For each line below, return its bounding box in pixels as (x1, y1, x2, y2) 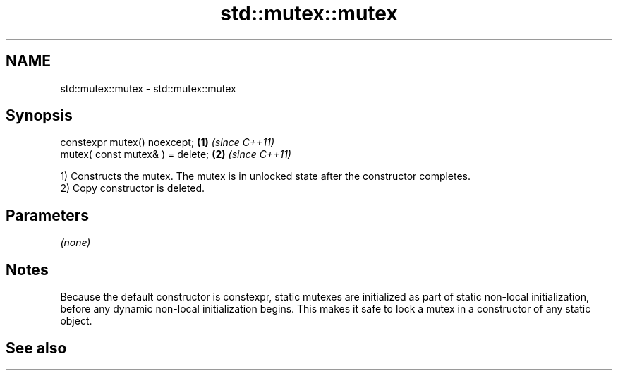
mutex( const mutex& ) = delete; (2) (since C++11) (60, 148, 291, 161)
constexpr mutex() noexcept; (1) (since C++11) (60, 136, 275, 149)
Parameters (6, 206, 89, 224)
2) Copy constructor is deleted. (60, 182, 205, 195)
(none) (60, 236, 91, 249)
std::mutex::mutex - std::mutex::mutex (60, 82, 236, 95)
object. (60, 315, 92, 327)
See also (6, 339, 67, 357)
